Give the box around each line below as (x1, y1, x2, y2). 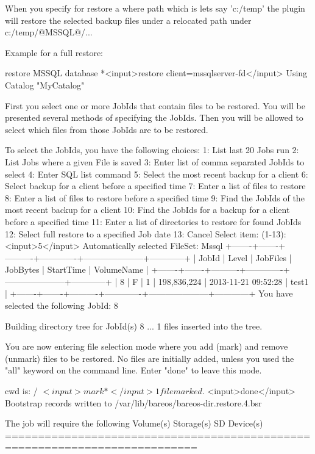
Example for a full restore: (5, 46, 104, 59)
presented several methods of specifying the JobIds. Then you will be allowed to (5, 111, 303, 124)
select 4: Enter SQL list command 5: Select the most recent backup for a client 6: (5, 167, 308, 180)
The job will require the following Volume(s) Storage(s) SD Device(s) (5, 417, 263, 430)
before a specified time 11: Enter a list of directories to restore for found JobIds (5, 215, 302, 228)
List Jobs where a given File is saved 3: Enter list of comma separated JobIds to (5, 155, 305, 168)
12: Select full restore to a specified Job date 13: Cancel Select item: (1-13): (5, 227, 286, 240)
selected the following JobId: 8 (5, 299, 118, 312)
